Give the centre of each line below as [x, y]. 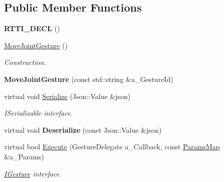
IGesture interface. [33, 173]
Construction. [25, 62]
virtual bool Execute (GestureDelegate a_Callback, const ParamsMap [112, 147]
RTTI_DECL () [32, 28]
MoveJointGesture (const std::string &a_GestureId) [89, 79]
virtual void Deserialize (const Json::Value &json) [83, 129]
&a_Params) [24, 156]
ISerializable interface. [38, 113]
